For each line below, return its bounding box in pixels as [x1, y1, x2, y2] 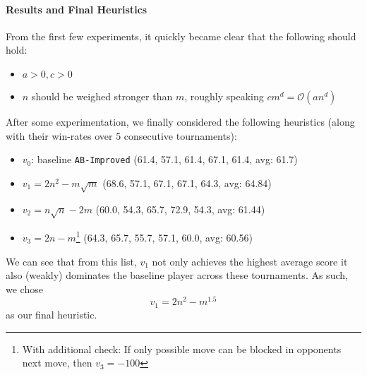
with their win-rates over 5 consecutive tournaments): [6, 128, 237, 143]
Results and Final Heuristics [6, 1, 148, 16]
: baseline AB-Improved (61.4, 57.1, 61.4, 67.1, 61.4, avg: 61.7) [31, 152, 298, 167]
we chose [6, 281, 43, 296]
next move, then [22, 355, 92, 370]
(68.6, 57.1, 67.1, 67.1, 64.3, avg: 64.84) [102, 175, 272, 190]
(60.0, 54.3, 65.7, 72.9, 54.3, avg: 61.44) [95, 201, 265, 216]
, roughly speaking [184, 88, 264, 103]
